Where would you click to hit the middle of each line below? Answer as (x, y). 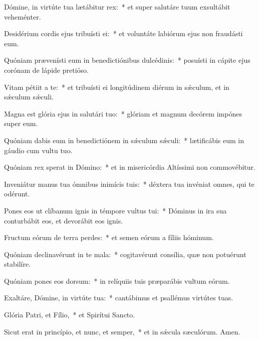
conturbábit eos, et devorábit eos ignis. (64, 220)
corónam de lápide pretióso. (46, 70)
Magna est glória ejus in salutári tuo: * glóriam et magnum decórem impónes (123, 113)
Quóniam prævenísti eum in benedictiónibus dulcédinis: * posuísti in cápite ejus (127, 60)
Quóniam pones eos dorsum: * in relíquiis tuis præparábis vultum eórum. (117, 280)
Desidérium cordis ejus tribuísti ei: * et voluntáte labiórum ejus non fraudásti (123, 33)
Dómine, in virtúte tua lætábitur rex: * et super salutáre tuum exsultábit (117, 7)
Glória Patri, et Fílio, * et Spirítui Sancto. (70, 315)
